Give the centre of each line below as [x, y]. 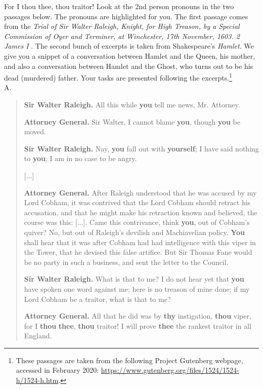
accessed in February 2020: [57, 370]
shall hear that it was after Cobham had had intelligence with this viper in [140, 242]
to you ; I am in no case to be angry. [80, 158]
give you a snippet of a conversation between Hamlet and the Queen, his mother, [130, 55]
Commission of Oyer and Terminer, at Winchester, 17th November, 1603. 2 [122, 36]
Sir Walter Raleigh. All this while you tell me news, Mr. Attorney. [132, 104]
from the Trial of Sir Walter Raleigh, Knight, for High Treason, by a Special [122, 26]
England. [38, 336]
